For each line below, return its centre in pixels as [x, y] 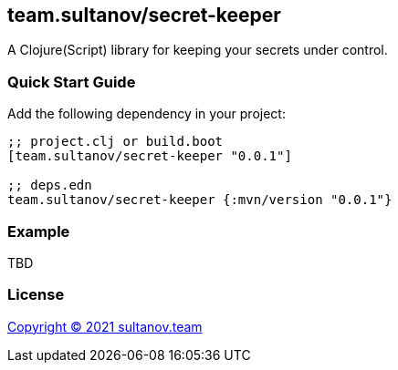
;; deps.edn [50, 185]
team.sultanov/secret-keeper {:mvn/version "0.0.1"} [200, 200]
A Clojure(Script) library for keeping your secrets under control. [198, 50]
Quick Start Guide [72, 82]
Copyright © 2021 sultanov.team [105, 326]
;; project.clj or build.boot [115, 142]
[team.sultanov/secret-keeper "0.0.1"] [150, 156]
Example [39, 231]
